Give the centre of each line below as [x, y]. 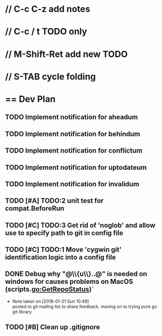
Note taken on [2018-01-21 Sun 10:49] [51, 301]
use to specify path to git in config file [64, 233]
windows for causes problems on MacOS [69, 282]
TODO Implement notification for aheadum [72, 117]
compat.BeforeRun [35, 208]
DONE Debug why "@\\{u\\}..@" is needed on [76, 274]
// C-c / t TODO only [46, 32]
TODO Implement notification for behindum [73, 134]
